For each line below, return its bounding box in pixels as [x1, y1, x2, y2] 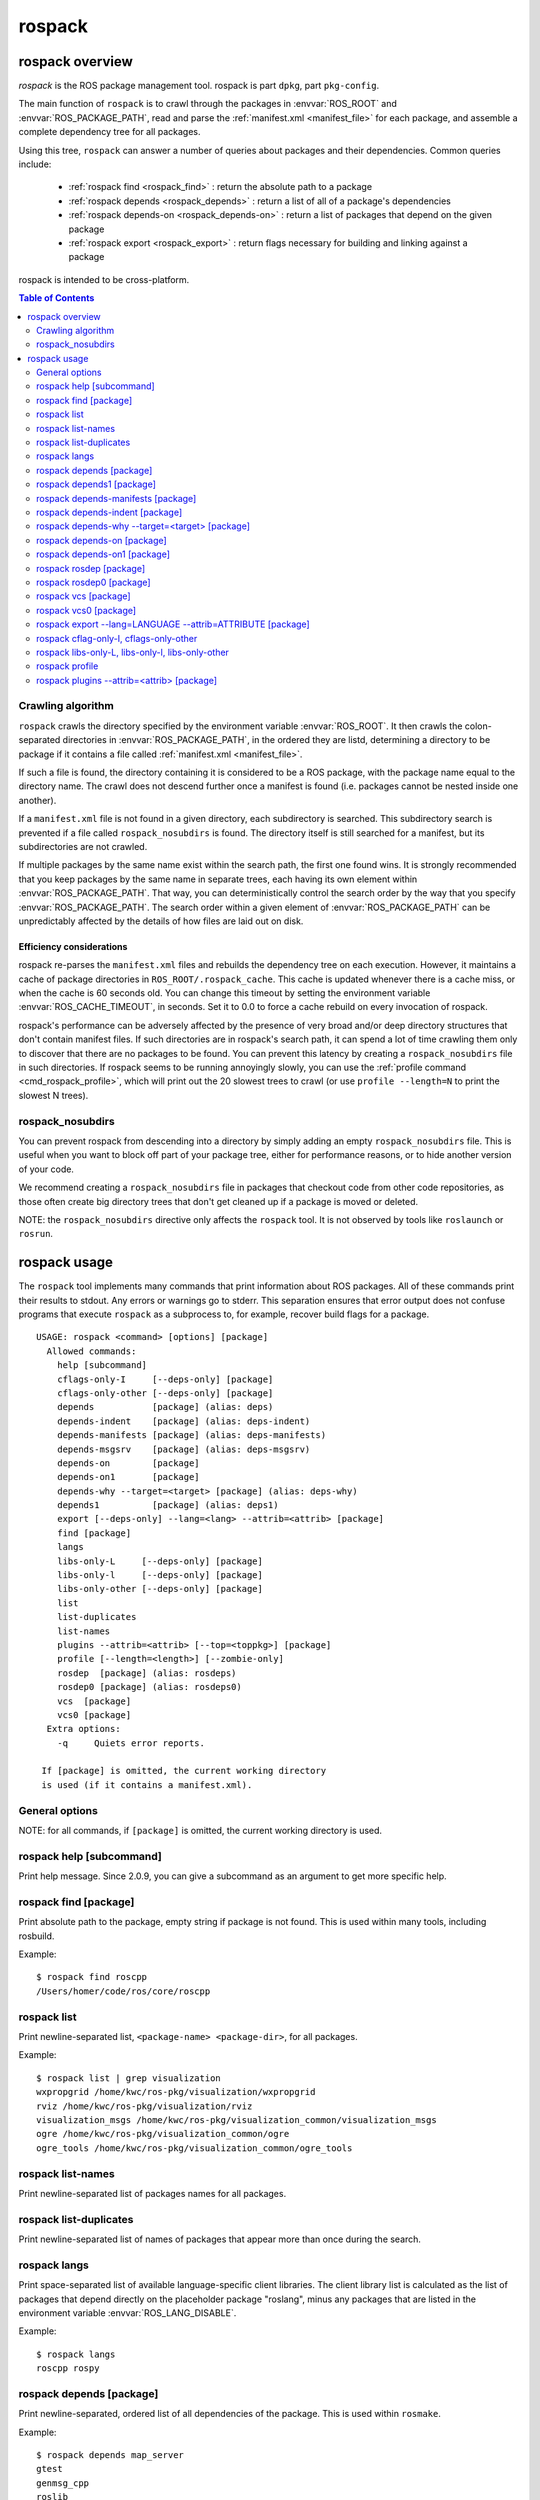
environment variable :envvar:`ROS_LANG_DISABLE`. [18, 2306, 237, 2319]
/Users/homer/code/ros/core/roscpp [36, 1985, 211, 1997]
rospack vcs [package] [36, 590, 131, 602]
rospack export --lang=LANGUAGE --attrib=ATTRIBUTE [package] [36, 618, 310, 630]
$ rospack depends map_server [36, 2450, 185, 2461]
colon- [464, 720, 492, 732]
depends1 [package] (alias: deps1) [56, 1500, 279, 1511]
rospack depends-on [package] [36, 534, 167, 546]
